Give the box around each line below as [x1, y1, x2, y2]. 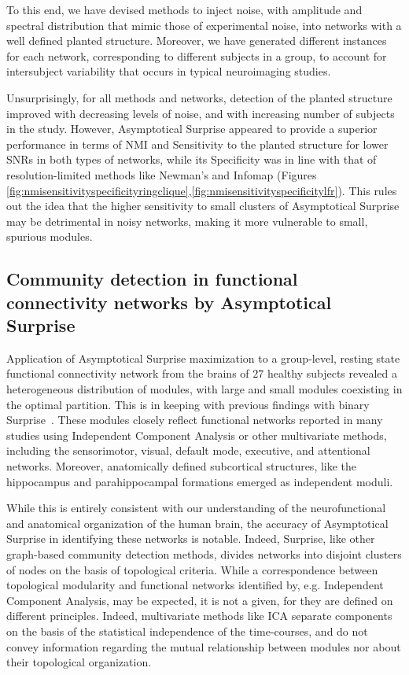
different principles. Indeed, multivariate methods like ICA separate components [6, 607, 392, 624]
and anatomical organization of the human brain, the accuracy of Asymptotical [6, 515, 389, 531]
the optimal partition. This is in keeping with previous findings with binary [6, 396, 370, 412]
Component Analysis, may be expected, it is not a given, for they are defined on [6, 592, 393, 608]
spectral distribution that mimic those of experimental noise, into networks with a [6, 17, 402, 33]
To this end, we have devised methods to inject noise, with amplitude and [6, 2, 363, 17]
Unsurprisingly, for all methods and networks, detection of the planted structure [6, 89, 392, 105]
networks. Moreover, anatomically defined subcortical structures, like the [6, 458, 357, 474]
